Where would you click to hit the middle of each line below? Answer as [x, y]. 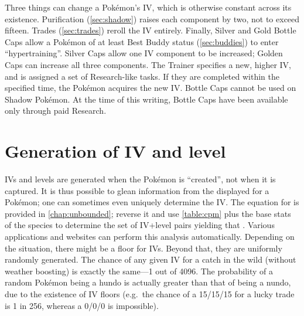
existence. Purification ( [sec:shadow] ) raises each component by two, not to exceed [152, 18]
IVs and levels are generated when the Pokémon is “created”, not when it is [140, 179]
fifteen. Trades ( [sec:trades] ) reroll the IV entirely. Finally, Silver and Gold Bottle [151, 30]
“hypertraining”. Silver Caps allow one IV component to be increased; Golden [144, 53]
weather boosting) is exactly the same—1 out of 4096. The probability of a [139, 271]
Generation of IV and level [115, 151]
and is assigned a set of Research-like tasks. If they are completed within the [142, 76]
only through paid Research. [56, 111]
